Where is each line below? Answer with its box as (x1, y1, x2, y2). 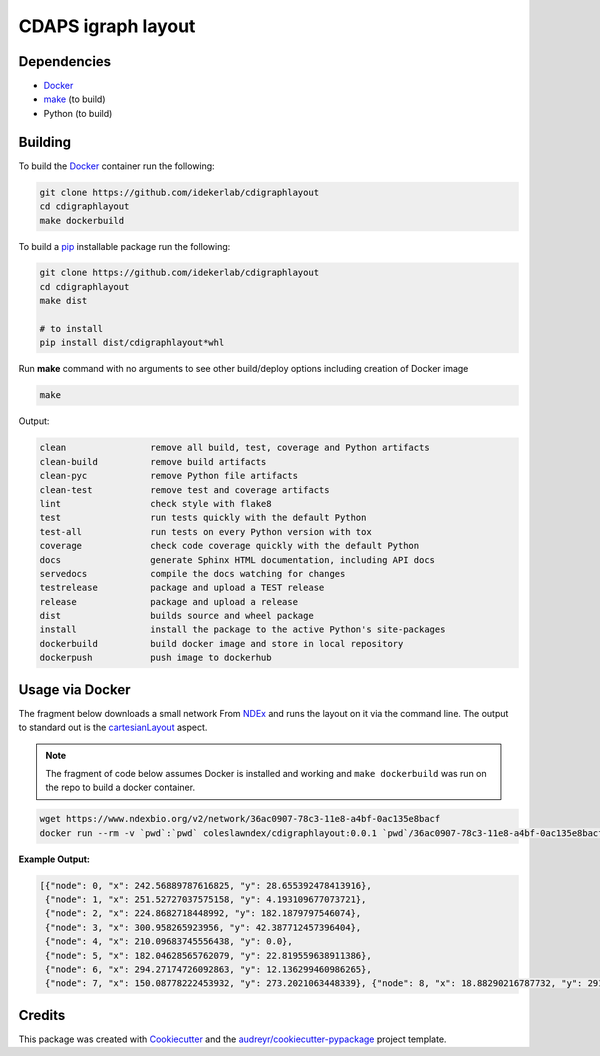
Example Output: (18, 853, 90, 865)
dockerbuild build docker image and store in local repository (39, 638, 404, 649)
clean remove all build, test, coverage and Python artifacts (39, 442, 430, 454)
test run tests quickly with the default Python (39, 512, 367, 524)
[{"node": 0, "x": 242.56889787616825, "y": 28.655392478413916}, (39, 880, 372, 891)
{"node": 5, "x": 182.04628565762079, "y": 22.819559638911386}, (45, 950, 372, 961)
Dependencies (18, 53, 112, 70)
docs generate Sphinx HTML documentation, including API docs (39, 554, 435, 565)
